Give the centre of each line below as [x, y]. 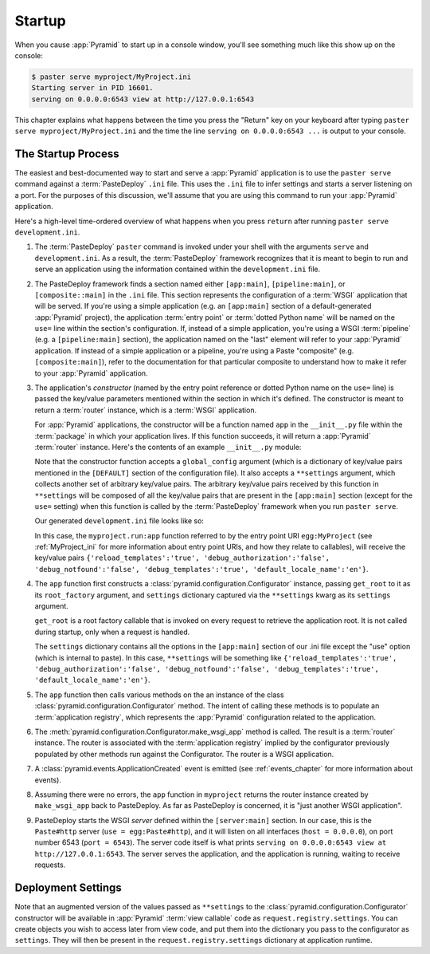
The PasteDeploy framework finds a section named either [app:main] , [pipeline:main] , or [190, 284]
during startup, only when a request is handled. [112, 632]
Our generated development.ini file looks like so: [119, 521]
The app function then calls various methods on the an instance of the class [159, 695]
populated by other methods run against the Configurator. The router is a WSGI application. [184, 754]
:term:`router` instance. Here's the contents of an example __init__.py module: [168, 447]
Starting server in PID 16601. [93, 88]
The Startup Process [67, 154]
